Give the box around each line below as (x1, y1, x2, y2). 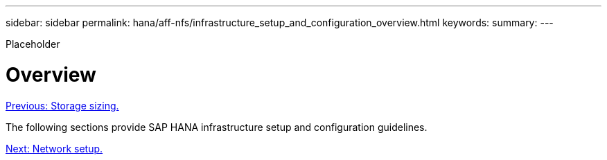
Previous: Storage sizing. (6, 99, 119, 112)
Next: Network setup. (6, 142, 103, 154)
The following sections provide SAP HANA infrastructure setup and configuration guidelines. (6, 121, 428, 133)
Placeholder (6, 38, 60, 50)
